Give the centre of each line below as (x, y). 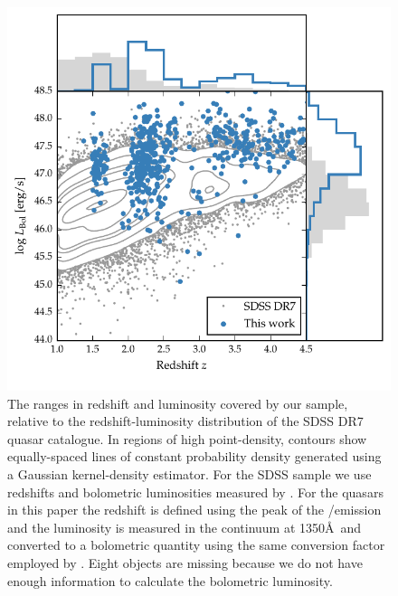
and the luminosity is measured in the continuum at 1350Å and (185, 527)
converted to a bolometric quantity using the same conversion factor (196, 545)
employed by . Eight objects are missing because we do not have (185, 562)
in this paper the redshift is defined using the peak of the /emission (194, 510)
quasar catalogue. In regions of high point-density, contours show (187, 438)
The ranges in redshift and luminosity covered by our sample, (178, 403)
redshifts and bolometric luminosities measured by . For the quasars (195, 492)
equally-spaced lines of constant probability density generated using (194, 456)
